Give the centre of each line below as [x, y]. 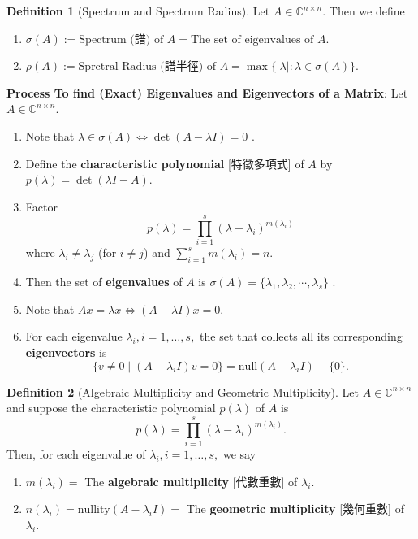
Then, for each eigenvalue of [76, 453]
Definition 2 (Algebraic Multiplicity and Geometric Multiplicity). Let [183, 391]
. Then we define [364, 11]
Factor [41, 206]
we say [239, 453]
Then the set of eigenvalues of [104, 282]
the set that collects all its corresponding [301, 336]
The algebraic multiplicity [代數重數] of [191, 481]
